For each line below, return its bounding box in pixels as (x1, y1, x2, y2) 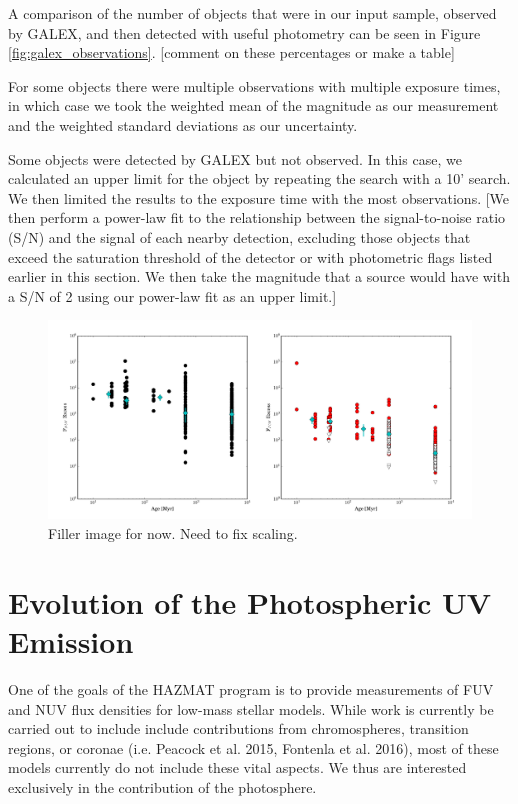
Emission (8, 621, 134, 662)
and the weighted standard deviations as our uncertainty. (8, 114, 358, 135)
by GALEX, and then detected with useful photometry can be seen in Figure (8, 22, 481, 43)
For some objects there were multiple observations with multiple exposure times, (8, 75, 501, 96)
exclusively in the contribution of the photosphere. (8, 776, 317, 797)
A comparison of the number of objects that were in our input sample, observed (8, 3, 497, 23)
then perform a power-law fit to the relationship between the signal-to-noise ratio (8, 207, 506, 228)
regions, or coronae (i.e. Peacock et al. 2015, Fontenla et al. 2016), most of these (8, 737, 499, 758)
